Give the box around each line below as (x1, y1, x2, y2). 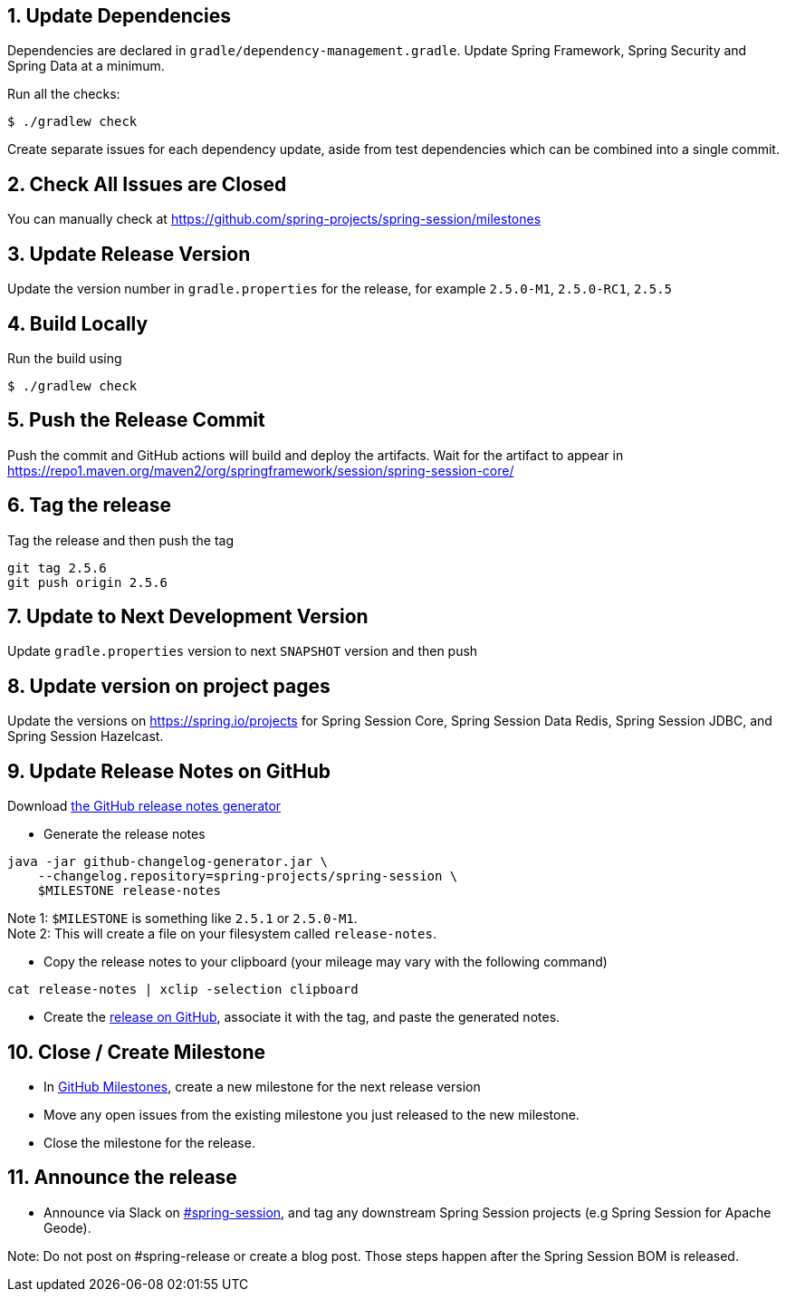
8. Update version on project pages (7, 674, 331, 698)
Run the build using (7, 350, 122, 366)
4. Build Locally (7, 312, 149, 335)
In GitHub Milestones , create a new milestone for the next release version (43, 1079, 481, 1095)
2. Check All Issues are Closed (7, 172, 287, 196)
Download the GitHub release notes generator (7, 798, 282, 814)
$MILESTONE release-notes (37, 883, 222, 899)
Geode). (43, 1219, 91, 1236)
